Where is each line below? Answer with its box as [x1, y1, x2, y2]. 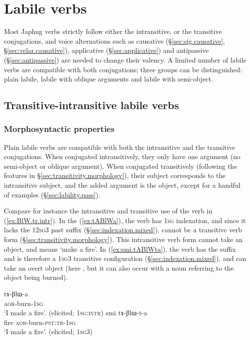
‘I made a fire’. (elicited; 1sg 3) [4, 326, 93, 337]
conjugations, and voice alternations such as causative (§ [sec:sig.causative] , [4, 35, 225, 46]
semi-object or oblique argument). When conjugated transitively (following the [4, 161, 237, 171]
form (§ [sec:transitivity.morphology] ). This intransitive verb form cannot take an [4, 234, 243, 244]
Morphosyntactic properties [4, 123, 115, 135]
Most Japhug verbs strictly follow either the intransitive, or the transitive [4, 26, 222, 36]
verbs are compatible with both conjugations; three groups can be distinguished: [4, 64, 242, 74]
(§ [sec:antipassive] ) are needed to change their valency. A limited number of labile [4, 54, 247, 65]
